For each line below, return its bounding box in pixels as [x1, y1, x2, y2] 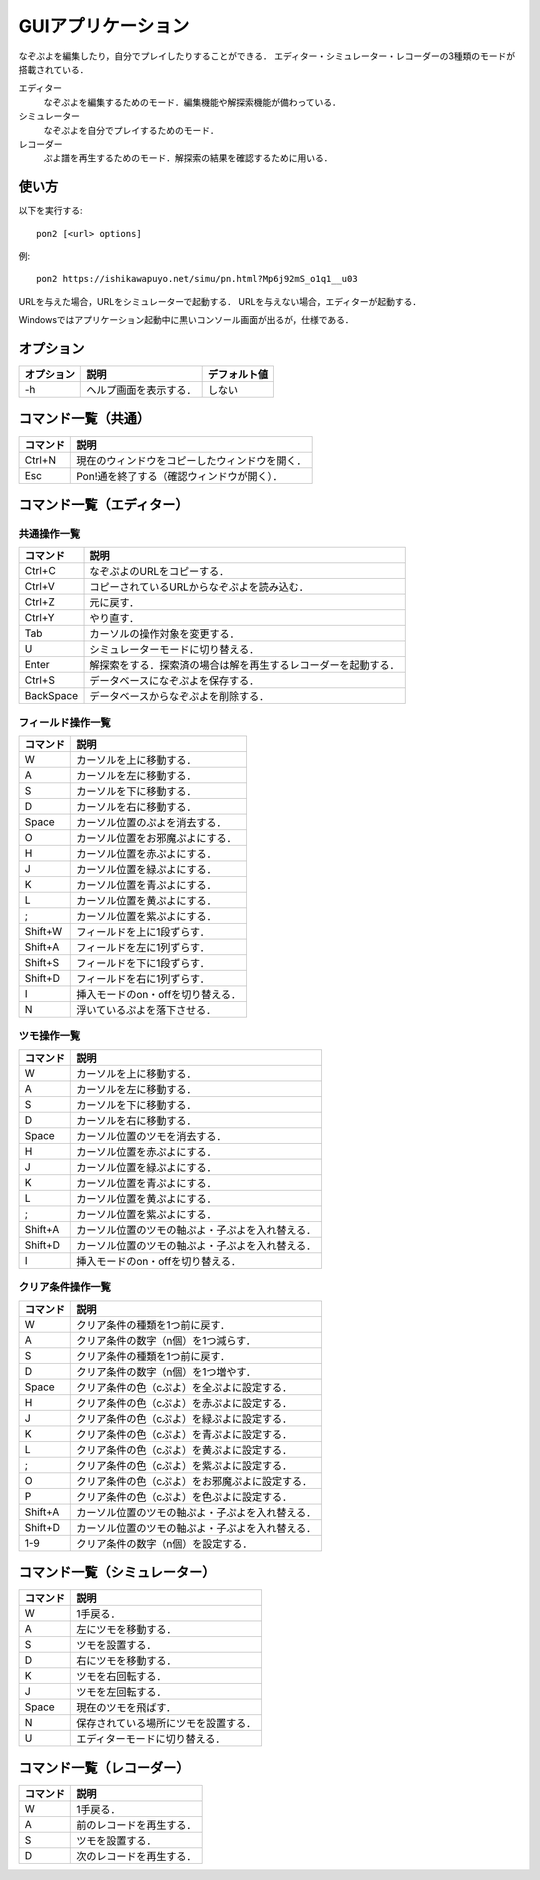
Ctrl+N [24, 453, 57, 467]
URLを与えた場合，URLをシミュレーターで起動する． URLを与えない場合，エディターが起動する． [18, 295, 422, 307]
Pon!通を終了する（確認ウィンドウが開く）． [76, 469, 284, 483]
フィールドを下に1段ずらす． [76, 956, 210, 970]
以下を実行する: [18, 205, 84, 217]
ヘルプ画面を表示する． [86, 383, 197, 397]
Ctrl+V [24, 580, 55, 594]
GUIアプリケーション [18, 15, 190, 37]
